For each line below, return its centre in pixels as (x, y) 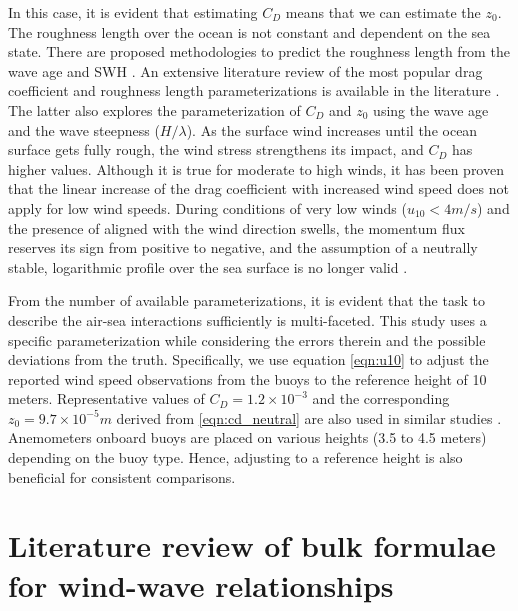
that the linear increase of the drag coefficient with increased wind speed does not (258, 188)
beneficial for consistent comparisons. (122, 476)
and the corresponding (381, 398)
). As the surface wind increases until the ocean (332, 129)
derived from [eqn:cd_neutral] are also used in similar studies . (309, 417)
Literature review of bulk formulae (252, 545)
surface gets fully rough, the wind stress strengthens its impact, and (216, 149)
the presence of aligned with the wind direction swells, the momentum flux (236, 227)
